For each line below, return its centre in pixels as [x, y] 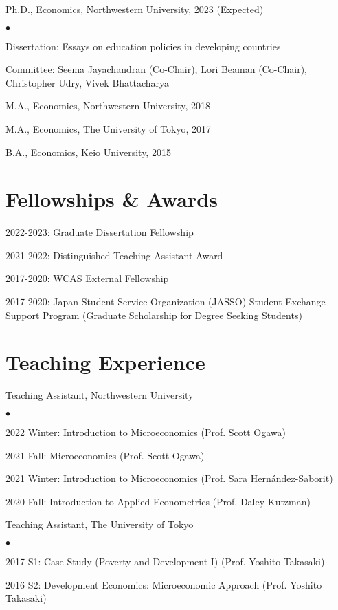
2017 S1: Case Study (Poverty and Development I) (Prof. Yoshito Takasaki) [165, 561]
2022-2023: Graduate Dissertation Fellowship [100, 232]
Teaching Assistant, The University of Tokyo [100, 524]
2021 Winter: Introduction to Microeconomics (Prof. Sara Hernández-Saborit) [169, 478]
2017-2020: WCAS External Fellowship [87, 278]
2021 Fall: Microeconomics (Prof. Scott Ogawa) [105, 455]
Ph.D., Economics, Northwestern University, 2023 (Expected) [135, 9]
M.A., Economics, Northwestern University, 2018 [108, 106]
